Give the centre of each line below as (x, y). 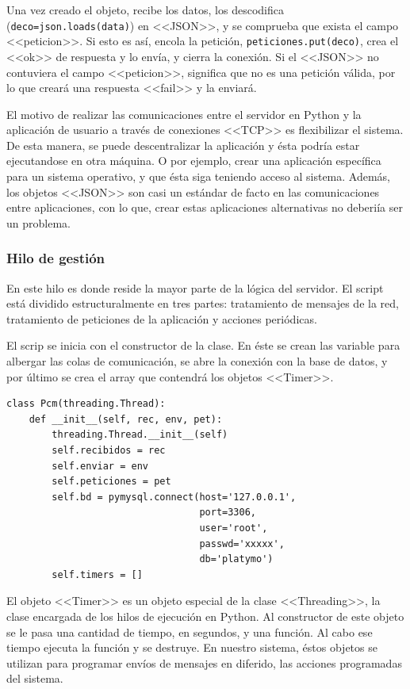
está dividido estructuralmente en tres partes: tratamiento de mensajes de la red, (203, 303)
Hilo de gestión (56, 258)
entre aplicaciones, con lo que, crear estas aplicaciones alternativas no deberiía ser (205, 207)
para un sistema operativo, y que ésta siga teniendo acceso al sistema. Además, (199, 176)
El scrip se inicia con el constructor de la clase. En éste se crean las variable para (203, 345)
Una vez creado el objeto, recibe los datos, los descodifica (145, 10)
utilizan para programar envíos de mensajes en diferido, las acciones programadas (204, 662)
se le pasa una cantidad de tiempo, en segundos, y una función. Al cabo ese (190, 632)
